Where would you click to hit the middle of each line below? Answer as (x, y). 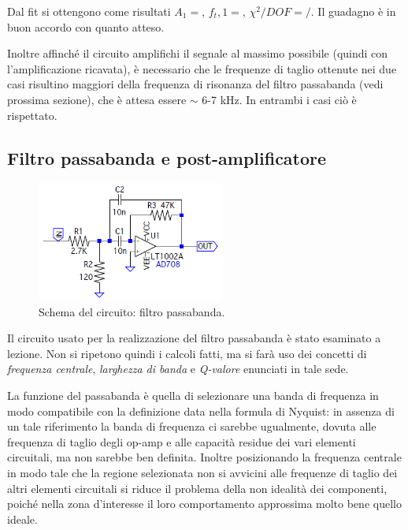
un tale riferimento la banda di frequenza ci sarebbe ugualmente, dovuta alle (192, 426)
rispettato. (32, 115)
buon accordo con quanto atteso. (86, 26)
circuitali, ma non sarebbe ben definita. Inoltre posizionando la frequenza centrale (204, 457)
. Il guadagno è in (353, 11)
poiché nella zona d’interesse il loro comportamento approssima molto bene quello (204, 504)
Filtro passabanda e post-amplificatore (167, 157)
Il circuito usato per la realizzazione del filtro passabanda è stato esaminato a (194, 338)
